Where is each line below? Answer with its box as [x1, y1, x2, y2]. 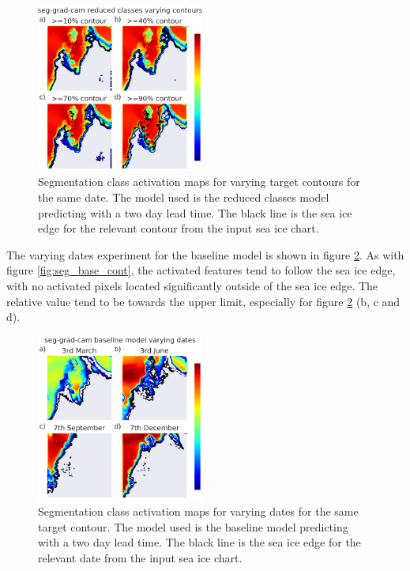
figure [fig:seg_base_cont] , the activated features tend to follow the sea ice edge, [6, 262, 396, 278]
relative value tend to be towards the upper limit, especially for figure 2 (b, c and [6, 293, 401, 309]
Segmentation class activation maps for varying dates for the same [38, 503, 359, 520]
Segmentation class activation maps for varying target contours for [38, 173, 360, 190]
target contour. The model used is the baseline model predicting [38, 518, 348, 535]
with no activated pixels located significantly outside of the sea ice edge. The [6, 277, 378, 293]
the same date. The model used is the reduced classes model [38, 188, 329, 205]
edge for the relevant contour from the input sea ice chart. [38, 220, 319, 236]
